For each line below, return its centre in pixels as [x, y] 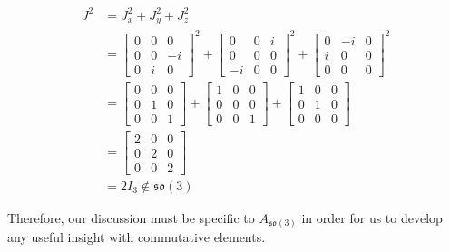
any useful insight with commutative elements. [137, 237]
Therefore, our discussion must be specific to [131, 217]
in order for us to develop [372, 217]
